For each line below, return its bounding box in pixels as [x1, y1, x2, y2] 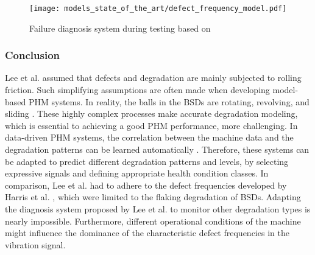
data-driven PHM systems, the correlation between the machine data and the [5, 131, 294, 144]
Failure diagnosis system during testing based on [29, 21, 211, 34]
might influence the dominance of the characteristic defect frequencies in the [5, 226, 289, 239]
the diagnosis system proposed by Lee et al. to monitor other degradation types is [5, 203, 311, 215]
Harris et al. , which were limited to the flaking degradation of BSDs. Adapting [5, 190, 301, 203]
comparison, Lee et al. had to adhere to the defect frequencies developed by [5, 178, 287, 191]
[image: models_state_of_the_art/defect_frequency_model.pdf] [29, 4, 287, 13]
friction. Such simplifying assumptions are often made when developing [5, 83, 270, 96]
